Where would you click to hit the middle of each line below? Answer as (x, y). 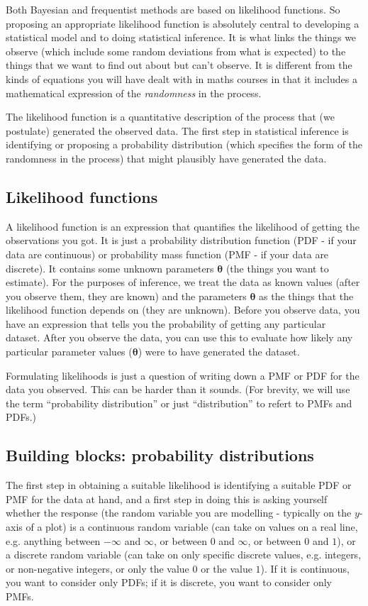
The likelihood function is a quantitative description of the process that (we (170, 117)
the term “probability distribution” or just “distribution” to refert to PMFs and (179, 403)
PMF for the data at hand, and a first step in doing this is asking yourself (167, 498)
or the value (227, 568)
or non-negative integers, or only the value (97, 568)
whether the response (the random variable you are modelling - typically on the (179, 513)
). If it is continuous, (305, 568)
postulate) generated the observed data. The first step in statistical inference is (177, 130)
